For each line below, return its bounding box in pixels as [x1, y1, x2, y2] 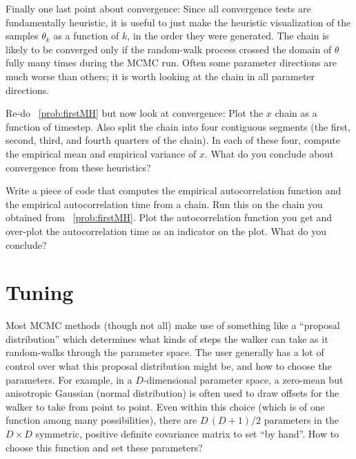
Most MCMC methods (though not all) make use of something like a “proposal [6, 318, 340, 332]
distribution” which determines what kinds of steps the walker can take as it [6, 331, 328, 346]
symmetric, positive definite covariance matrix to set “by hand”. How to [35, 426, 339, 440]
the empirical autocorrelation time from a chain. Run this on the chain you [6, 196, 323, 211]
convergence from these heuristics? [6, 160, 151, 174]
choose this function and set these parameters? [6, 440, 203, 454]
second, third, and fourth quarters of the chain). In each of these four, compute [6, 133, 341, 147]
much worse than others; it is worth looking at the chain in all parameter [6, 68, 315, 83]
